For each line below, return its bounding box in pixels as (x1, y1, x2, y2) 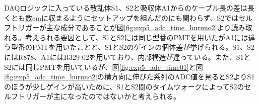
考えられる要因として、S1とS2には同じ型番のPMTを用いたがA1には (25, 32, 248, 42)
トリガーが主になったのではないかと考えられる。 (18, 91, 180, 101)
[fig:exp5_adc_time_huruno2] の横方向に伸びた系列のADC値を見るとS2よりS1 (4, 71, 255, 82)
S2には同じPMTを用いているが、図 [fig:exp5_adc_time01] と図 (4, 61, 203, 72)
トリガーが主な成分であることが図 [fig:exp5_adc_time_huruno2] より (11, 22, 231, 33)
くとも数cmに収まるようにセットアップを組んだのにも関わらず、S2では (4, 12, 239, 23)
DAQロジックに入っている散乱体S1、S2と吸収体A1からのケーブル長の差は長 (4, 3, 254, 13)
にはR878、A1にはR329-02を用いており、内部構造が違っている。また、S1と (4, 51, 251, 62)
